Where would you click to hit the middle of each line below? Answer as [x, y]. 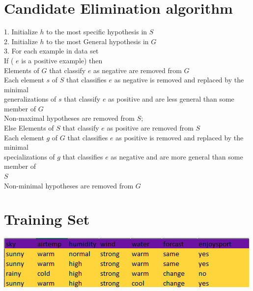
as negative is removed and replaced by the [179, 80]
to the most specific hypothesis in [97, 32]
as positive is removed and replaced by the [180, 137]
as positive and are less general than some [171, 99]
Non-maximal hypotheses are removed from [69, 118]
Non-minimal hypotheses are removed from [69, 185]
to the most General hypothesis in [98, 41]
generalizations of [30, 99]
